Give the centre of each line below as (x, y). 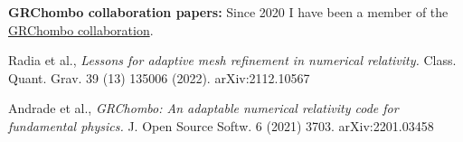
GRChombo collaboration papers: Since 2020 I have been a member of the (228, 12)
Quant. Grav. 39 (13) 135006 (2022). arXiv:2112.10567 (159, 77)
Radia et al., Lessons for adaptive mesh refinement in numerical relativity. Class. (232, 60)
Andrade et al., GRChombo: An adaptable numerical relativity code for (203, 108)
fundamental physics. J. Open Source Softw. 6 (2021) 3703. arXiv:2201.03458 (221, 125)
